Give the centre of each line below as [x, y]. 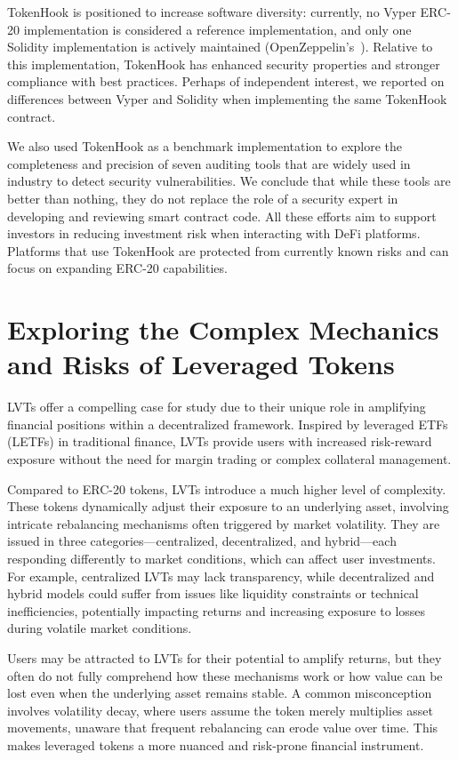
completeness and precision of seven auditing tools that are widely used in [209, 163]
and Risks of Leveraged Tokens [201, 364]
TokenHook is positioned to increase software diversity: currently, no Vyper [212, 12]
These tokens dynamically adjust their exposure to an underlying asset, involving [228, 506]
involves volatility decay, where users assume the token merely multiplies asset [220, 710]
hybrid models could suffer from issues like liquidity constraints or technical [213, 593]
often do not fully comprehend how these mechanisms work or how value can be [225, 675]
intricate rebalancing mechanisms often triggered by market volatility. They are [224, 523]
